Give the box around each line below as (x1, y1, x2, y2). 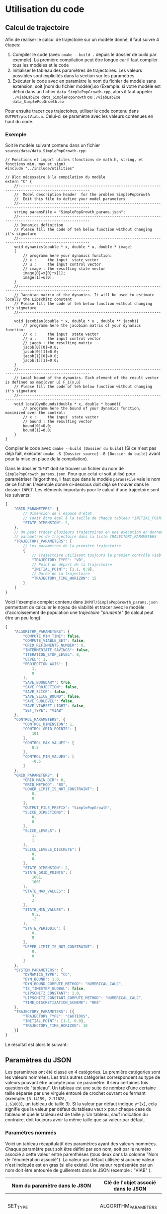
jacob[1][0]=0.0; (23, 354, 59, 359)
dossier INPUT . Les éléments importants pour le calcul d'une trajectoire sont (5, 487, 160, 493)
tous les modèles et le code (12, 62, 69, 68)
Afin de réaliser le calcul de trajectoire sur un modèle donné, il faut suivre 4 (5, 36, 159, 42)
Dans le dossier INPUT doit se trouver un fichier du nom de (5, 465, 124, 472)
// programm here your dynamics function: (23, 253, 112, 258)
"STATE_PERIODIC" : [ (23, 926, 66, 931)
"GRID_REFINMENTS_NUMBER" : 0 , (23, 643, 85, 648)
